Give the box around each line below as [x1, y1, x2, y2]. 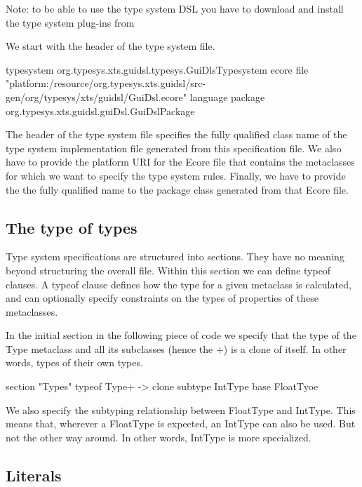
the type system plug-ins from [6, 15, 135, 29]
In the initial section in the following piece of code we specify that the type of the [6, 328, 356, 342]
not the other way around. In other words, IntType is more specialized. [6, 429, 311, 444]
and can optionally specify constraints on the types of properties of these [6, 291, 319, 305]
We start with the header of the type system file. [6, 39, 215, 53]
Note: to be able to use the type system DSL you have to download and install [6, 1, 344, 15]
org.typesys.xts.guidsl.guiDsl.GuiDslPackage [6, 103, 195, 118]
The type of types [6, 216, 138, 238]
